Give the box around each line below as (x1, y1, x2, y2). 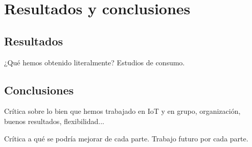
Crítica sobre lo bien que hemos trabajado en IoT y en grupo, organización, (4, 106, 241, 116)
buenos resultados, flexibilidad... (4, 115, 104, 126)
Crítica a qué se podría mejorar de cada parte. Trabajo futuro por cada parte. (4, 133, 248, 143)
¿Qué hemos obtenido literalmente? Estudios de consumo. (4, 57, 185, 67)
